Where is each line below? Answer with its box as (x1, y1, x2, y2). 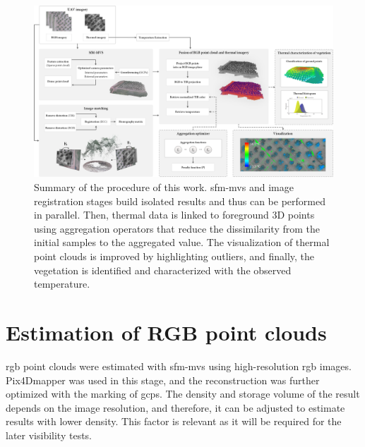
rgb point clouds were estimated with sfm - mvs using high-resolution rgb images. (6, 358, 352, 373)
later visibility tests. (6, 427, 92, 442)
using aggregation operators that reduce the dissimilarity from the (34, 221, 321, 235)
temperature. (34, 276, 90, 291)
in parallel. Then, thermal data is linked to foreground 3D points (34, 207, 315, 222)
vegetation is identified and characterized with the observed (34, 262, 292, 277)
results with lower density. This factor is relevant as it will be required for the (6, 414, 342, 429)
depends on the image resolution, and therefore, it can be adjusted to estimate (6, 400, 345, 415)
